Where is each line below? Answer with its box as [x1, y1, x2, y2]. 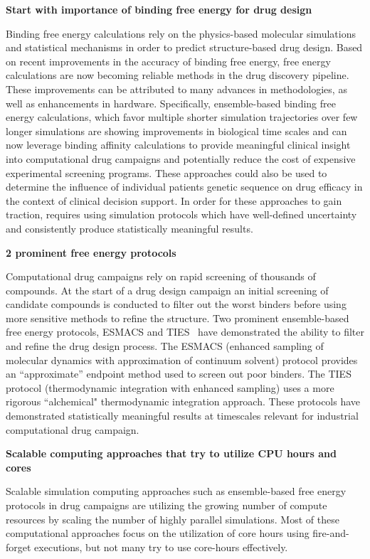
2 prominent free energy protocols [6, 245, 176, 260]
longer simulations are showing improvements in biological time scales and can [6, 123, 347, 138]
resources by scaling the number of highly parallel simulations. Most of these [6, 511, 339, 526]
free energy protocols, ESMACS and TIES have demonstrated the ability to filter [6, 324, 364, 339]
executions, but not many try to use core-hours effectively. [34, 539, 288, 554]
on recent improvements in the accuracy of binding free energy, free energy [6, 53, 331, 68]
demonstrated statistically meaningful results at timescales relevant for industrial [6, 408, 359, 423]
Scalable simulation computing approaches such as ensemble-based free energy [6, 484, 347, 499]
